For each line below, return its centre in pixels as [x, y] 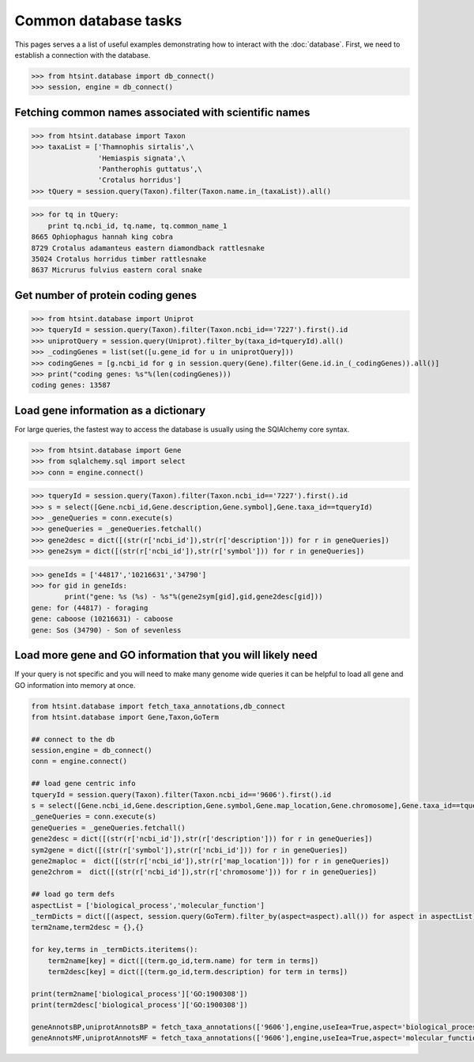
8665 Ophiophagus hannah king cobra [102, 237]
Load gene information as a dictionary [110, 410]
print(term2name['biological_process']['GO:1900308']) [139, 994]
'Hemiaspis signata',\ [141, 158]
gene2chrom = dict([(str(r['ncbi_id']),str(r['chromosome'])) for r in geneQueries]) [204, 872]
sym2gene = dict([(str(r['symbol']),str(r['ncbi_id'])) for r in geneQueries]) [190, 850]
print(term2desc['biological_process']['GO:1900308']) [139, 1005]
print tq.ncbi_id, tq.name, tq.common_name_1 [137, 226]
